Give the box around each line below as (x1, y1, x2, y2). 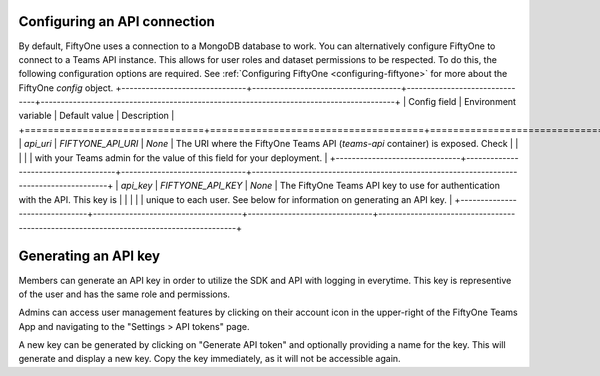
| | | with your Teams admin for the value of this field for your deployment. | (18, 151, 328, 164)
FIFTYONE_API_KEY (160, 180, 243, 192)
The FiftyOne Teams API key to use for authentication (280, 180, 500, 192)
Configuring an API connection (18, 13, 215, 30)
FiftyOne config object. (18, 81, 114, 94)
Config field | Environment (408, 96, 517, 108)
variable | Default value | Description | (18, 110, 175, 122)
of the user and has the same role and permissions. (18, 288, 230, 300)
